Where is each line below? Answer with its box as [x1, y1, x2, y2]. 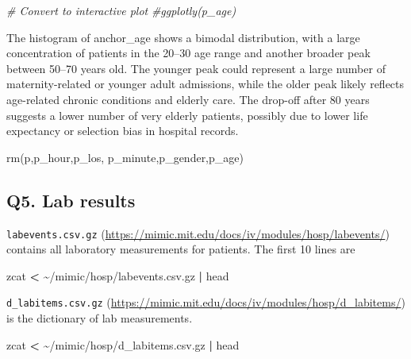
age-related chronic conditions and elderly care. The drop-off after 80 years [6, 91, 370, 107]
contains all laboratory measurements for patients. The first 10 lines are [6, 241, 355, 257]
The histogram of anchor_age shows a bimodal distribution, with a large [6, 29, 360, 45]
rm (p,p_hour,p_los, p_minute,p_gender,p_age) [6, 149, 244, 165]
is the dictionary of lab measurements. [6, 310, 193, 326]
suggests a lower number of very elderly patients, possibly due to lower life [6, 106, 368, 123]
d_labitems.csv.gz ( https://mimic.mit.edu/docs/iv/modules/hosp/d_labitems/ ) [6, 294, 405, 311]
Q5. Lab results [6, 187, 136, 212]
